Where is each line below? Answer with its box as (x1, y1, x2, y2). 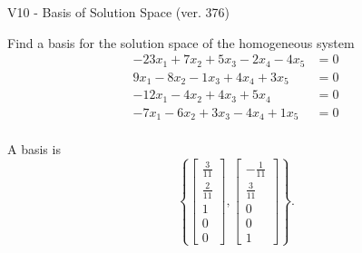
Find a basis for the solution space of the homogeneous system (7, 33, 355, 52)
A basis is (7, 140, 61, 159)
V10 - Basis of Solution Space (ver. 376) (7, 3, 230, 21)
